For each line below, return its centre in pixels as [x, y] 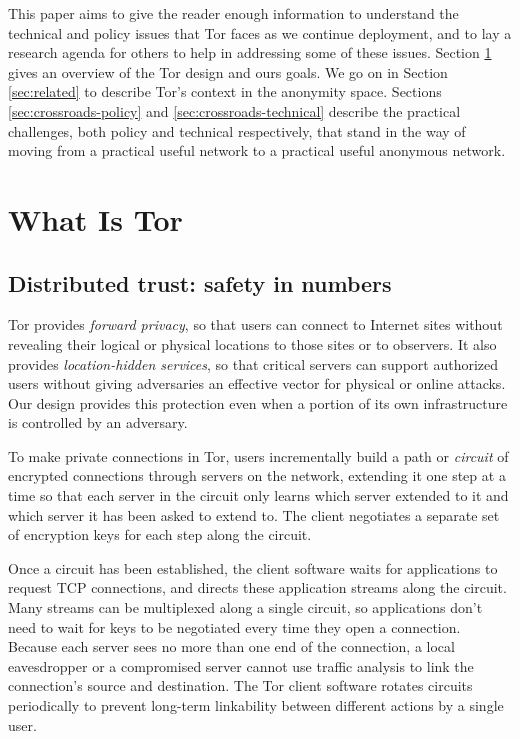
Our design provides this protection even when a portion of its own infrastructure [258, 402]
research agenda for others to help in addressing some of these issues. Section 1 [250, 52]
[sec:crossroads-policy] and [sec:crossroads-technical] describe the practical [234, 110]
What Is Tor [95, 218]
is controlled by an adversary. [98, 422]
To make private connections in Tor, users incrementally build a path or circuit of [258, 455]
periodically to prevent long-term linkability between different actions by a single [256, 705]
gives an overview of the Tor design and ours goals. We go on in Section [228, 71]
